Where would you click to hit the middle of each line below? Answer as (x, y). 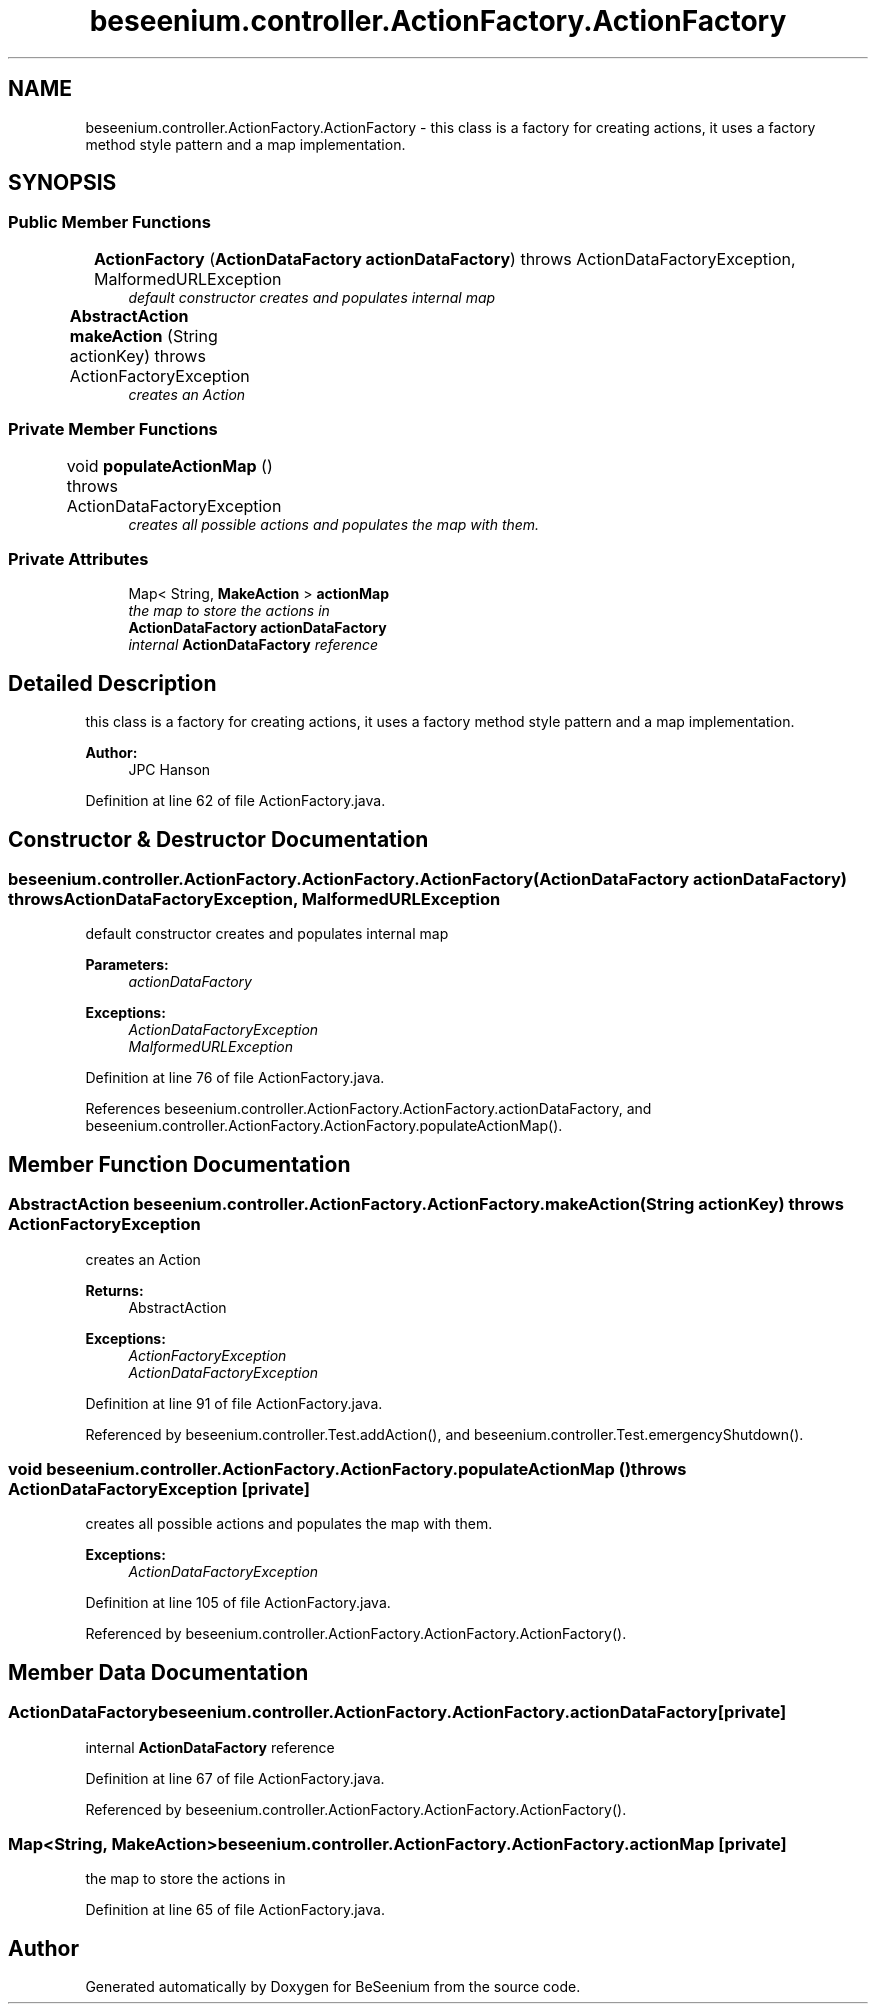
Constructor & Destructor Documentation (218, 839)
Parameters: (127, 965)
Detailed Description (112, 683)
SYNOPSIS (62, 183)
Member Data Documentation (158, 1672)
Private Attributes (78, 558)
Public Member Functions (109, 222)
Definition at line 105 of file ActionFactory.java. (238, 1603)
